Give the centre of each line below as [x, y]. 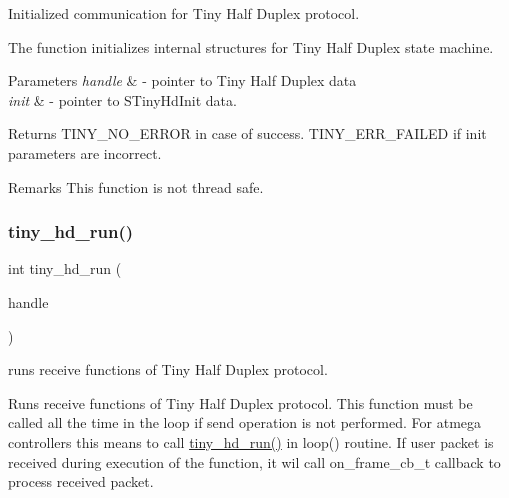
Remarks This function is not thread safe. [136, 186]
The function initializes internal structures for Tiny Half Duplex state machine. [251, 46]
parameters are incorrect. [85, 152]
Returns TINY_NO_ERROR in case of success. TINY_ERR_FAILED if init [247, 133]
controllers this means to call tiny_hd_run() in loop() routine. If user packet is [251, 441]
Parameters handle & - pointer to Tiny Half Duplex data [182, 80]
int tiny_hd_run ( [65, 268]
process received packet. [81, 481]
